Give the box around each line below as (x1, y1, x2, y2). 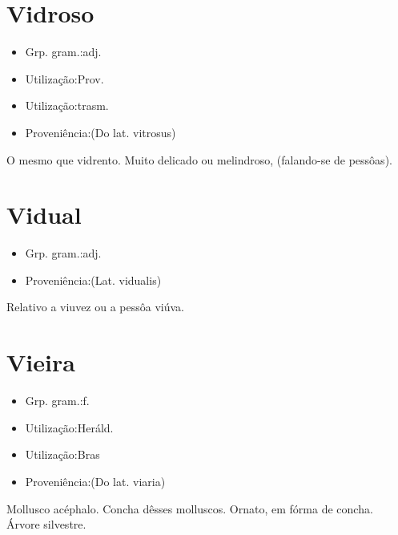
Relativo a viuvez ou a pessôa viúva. (6, 298, 184, 315)
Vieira (6, 346, 75, 379)
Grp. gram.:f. (25, 392, 90, 409)
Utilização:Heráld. (25, 419, 114, 436)
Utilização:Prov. (25, 70, 104, 87)
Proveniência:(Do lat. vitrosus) (25, 124, 176, 140)
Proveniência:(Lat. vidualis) (25, 271, 162, 288)
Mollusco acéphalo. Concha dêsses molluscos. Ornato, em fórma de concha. (6, 500, 373, 517)
